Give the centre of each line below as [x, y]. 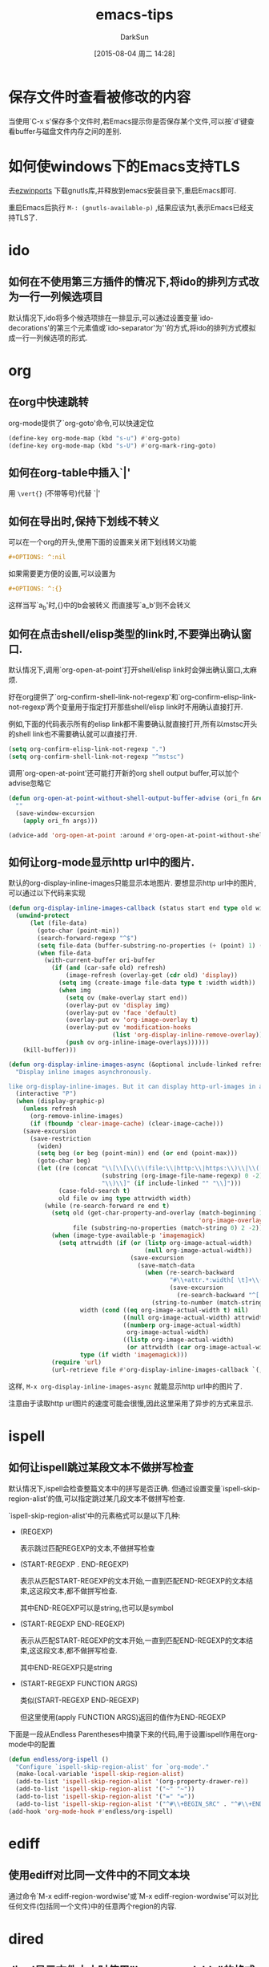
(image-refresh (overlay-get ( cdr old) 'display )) [152, 975]
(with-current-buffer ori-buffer [100, 960]
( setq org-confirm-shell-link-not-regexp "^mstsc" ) [96, 757]
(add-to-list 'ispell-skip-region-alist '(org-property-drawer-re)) [132, 1782]
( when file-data [64, 953]
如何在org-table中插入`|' [70, 472]
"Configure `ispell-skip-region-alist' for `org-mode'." [112, 1766]
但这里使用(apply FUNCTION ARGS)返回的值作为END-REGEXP [123, 1717]
